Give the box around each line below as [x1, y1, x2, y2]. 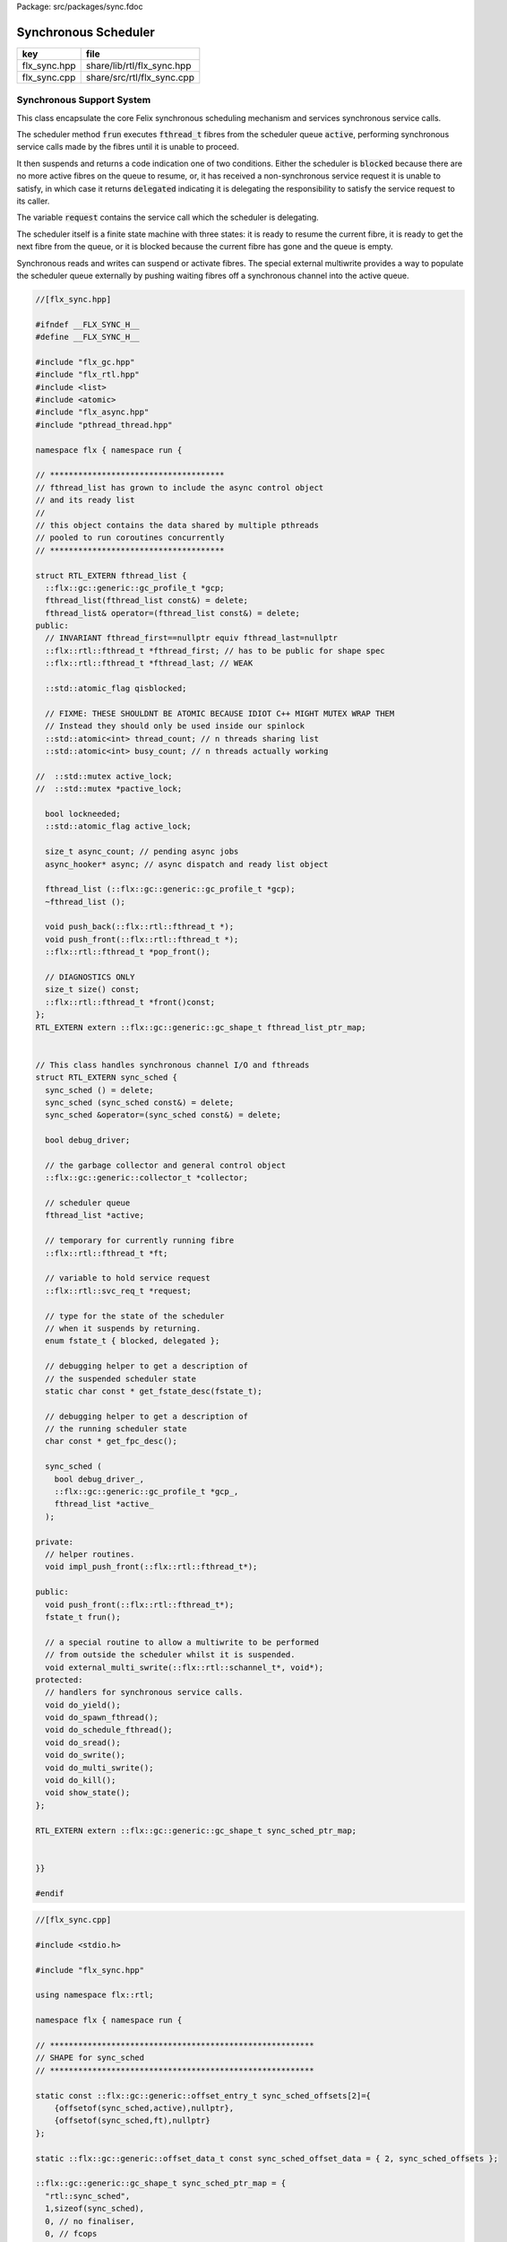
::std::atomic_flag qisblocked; [45, 683, 187, 694]
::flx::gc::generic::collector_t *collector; [45, 1173, 248, 1183]
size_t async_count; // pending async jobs [45, 847, 239, 856]
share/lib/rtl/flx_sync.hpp [85, 59, 192, 72]
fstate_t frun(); [45, 1612, 121, 1622]
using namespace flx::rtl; [35, 1990, 154, 2000]
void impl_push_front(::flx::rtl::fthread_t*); [45, 1561, 258, 1572]
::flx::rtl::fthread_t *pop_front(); [45, 947, 211, 957]
